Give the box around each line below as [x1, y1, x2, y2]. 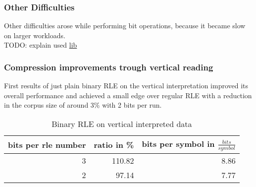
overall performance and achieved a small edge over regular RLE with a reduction [4, 90, 252, 100]
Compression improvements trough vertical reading [4, 61, 213, 73]
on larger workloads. [4, 30, 65, 40]
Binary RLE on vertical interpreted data [51, 118, 192, 129]
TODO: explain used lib [4, 40, 77, 50]
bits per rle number [8, 138, 86, 150]
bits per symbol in [142, 138, 215, 149]
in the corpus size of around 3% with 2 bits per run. [4, 100, 162, 110]
